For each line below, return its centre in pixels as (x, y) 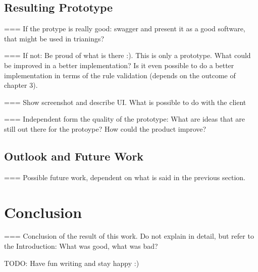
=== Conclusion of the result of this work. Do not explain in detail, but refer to (129, 236)
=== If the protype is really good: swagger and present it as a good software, (125, 29)
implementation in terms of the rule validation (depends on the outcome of (120, 75)
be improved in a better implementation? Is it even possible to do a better (119, 65)
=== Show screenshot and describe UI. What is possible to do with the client (125, 102)
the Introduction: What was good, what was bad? (81, 246)
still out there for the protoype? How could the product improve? (105, 128)
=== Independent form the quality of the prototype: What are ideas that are (125, 119)
